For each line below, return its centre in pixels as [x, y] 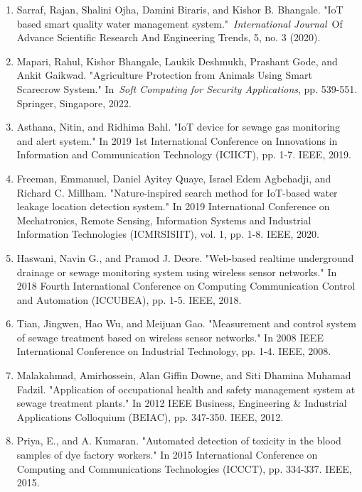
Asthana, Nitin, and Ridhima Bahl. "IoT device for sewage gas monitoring [179, 127]
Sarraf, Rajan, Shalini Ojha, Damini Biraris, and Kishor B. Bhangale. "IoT [180, 9]
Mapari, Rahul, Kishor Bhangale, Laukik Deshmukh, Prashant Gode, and [177, 61]
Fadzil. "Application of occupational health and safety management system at [186, 389]
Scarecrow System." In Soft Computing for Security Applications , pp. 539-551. [187, 88]
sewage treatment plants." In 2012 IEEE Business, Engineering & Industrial [182, 403]
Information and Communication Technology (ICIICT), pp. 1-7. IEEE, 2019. [184, 154]
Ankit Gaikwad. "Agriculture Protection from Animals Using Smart [164, 75]
